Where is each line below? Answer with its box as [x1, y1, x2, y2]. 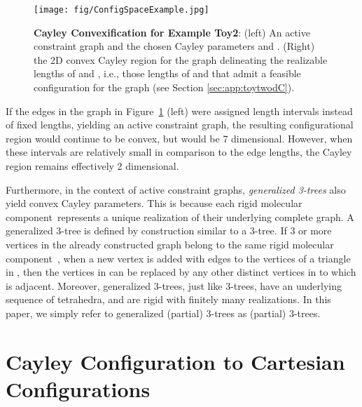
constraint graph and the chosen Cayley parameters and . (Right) [34, 39, 315, 53]
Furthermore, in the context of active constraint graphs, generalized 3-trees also [6, 182, 346, 196]
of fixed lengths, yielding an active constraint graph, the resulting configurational [6, 117, 354, 132]
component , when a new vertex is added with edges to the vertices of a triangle [6, 251, 351, 265]
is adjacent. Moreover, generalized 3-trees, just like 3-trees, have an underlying [6, 278, 342, 293]
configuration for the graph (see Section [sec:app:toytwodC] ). [34, 80, 295, 95]
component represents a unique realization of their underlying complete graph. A [6, 209, 354, 224]
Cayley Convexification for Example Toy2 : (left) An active [34, 25, 310, 39]
